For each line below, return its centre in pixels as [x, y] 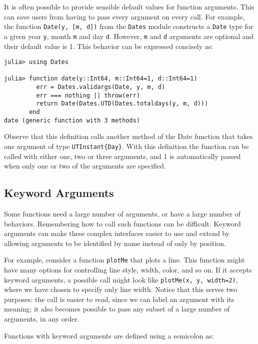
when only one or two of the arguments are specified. [85, 166]
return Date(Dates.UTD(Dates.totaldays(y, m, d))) [122, 104]
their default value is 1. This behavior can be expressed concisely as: [109, 46]
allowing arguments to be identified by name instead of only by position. [115, 243]
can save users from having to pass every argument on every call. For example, [124, 16]
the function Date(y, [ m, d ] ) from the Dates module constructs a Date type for [129, 26]
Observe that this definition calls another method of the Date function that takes [128, 136]
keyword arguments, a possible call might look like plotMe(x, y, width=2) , [121, 279]
